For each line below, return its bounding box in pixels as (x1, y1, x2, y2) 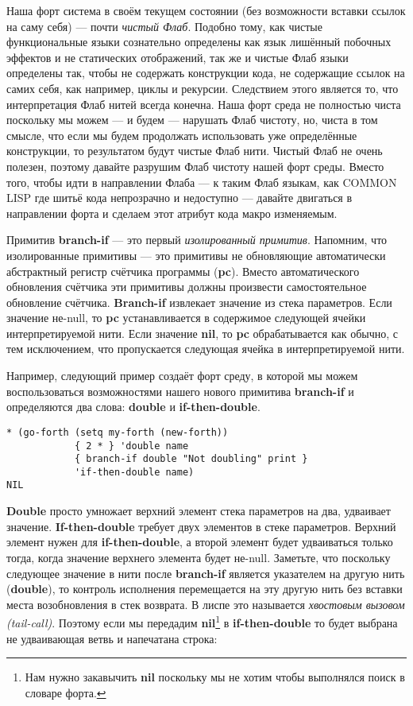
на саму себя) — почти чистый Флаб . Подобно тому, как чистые (6, 17, 322, 34)
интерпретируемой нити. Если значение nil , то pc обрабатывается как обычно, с (6, 324, 399, 341)
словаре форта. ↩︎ (25, 684, 106, 700)
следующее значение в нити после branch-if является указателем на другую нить (6, 564, 405, 581)
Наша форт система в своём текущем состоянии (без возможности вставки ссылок (6, 2, 406, 18)
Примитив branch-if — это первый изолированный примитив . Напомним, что (6, 231, 388, 248)
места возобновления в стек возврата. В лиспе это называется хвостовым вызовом (6, 595, 405, 612)
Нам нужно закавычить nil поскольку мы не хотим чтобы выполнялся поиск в (25, 669, 405, 685)
